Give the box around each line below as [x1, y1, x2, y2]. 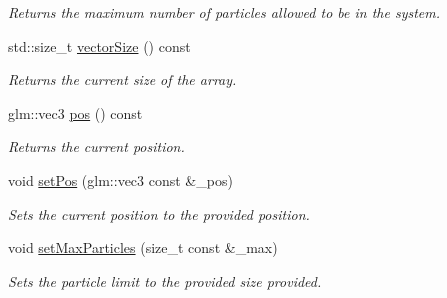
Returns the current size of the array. [8, 69, 237, 90]
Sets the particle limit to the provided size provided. [8, 270, 322, 291]
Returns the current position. [8, 136, 185, 157]
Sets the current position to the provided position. [8, 203, 310, 224]
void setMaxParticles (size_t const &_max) [8, 237, 278, 258]
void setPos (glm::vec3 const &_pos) [8, 169, 233, 190]
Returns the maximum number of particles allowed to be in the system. [8, 2, 440, 22]
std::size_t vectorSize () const [8, 35, 191, 56]
